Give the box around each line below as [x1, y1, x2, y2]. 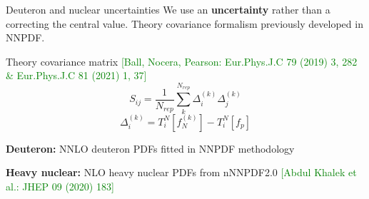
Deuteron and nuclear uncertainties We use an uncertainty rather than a [6, 2, 330, 16]
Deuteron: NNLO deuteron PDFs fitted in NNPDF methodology [6, 141, 295, 155]
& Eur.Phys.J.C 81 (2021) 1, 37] [6, 68, 147, 83]
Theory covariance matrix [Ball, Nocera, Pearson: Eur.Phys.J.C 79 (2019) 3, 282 [6, 53, 358, 68]
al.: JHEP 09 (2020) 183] [6, 178, 114, 193]
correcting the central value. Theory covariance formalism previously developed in [6, 16, 363, 31]
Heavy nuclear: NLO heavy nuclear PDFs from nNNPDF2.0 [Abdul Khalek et [6, 165, 357, 180]
